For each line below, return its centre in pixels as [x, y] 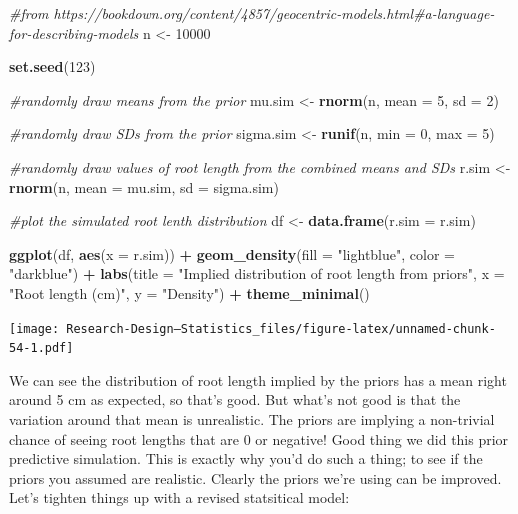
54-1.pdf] [41, 348]
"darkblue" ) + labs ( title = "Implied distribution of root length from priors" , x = [257, 273]
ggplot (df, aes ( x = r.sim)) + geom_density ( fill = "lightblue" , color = [232, 253]
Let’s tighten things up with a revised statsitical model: [179, 497]
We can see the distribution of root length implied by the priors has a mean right [258, 379]
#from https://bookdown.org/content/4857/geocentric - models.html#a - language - [252, 13]
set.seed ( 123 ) [52, 66]
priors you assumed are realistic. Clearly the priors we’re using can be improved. [255, 477]
